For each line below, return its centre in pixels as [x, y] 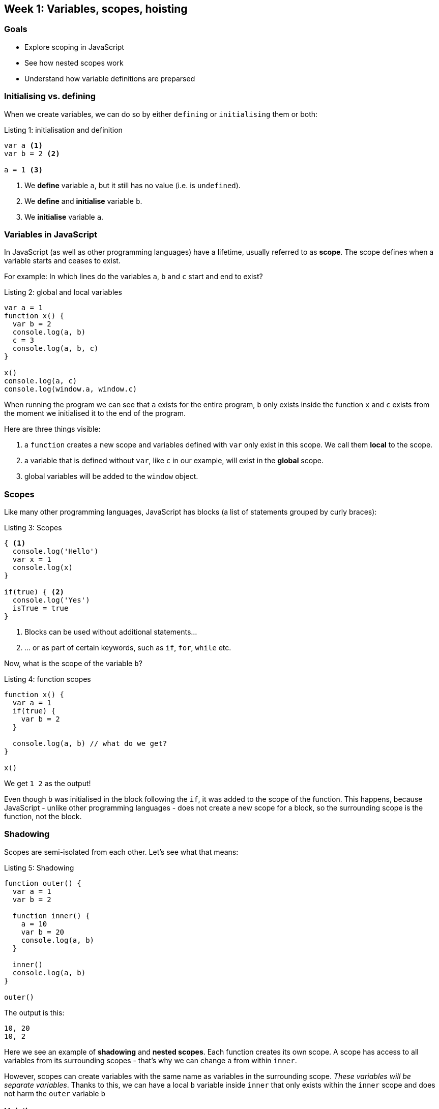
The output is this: [34, 1012]
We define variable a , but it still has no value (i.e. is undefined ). [133, 185]
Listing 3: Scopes [33, 528]
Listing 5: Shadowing [39, 867]
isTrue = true [40, 608]
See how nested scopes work [74, 63]
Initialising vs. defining [50, 96]
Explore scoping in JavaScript [74, 47]
